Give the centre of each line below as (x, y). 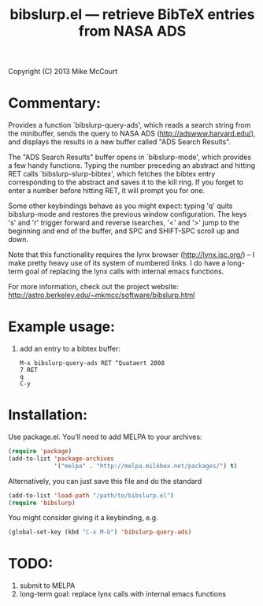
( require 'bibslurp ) (42, 503)
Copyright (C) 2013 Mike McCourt (63, 72)
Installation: (48, 415)
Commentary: (54, 103)
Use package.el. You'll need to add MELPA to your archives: (105, 437)
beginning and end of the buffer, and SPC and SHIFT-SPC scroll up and (124, 231)
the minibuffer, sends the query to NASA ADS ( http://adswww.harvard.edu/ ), (132, 134)
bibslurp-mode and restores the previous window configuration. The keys (128, 214)
